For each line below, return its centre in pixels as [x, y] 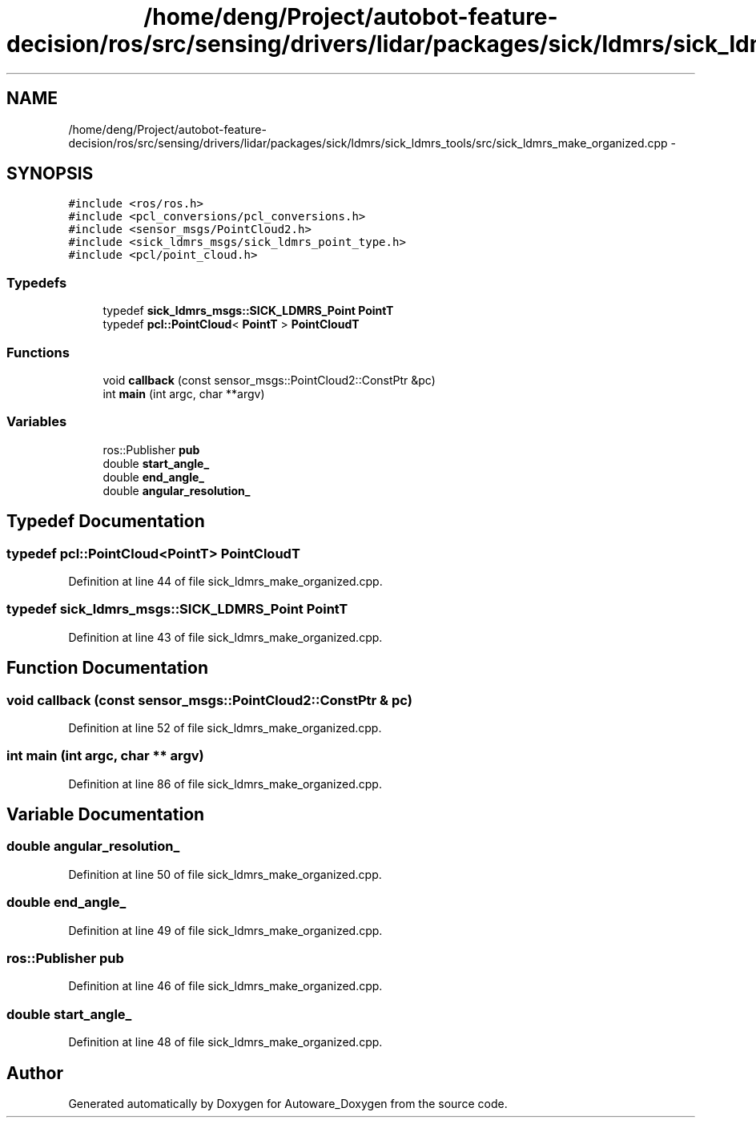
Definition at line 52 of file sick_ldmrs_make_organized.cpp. [225, 727]
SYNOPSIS [50, 174]
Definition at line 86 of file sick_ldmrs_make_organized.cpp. [225, 784]
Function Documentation [107, 668]
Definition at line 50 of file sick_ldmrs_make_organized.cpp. [225, 874]
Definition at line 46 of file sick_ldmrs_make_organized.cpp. [225, 986]
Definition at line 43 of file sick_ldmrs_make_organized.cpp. [225, 637]
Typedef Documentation [106, 522]
